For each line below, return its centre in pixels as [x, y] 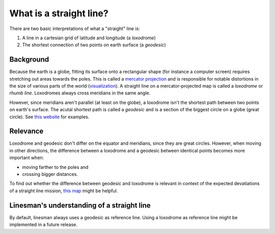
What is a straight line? [59, 13]
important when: [27, 158]
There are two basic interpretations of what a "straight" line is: [75, 29]
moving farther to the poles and [55, 167]
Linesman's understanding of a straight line [80, 205]
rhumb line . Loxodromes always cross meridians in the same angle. [80, 93]
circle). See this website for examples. [49, 117]
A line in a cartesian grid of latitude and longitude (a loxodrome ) [89, 38]
